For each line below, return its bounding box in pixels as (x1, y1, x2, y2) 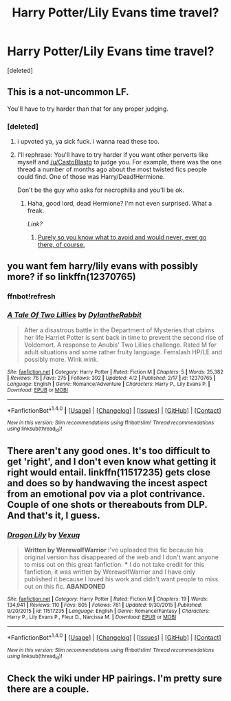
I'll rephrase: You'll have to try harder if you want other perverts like (16, 151, 208, 159)
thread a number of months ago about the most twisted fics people (16, 165, 208, 173)
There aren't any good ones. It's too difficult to (7, 445, 211, 457)
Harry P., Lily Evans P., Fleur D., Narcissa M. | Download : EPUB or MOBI (7, 614, 177, 621)
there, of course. (37, 241, 85, 249)
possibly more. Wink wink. (23, 355, 99, 363)
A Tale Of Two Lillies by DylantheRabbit (7, 310, 142, 320)
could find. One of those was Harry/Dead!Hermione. (16, 173, 165, 181)
